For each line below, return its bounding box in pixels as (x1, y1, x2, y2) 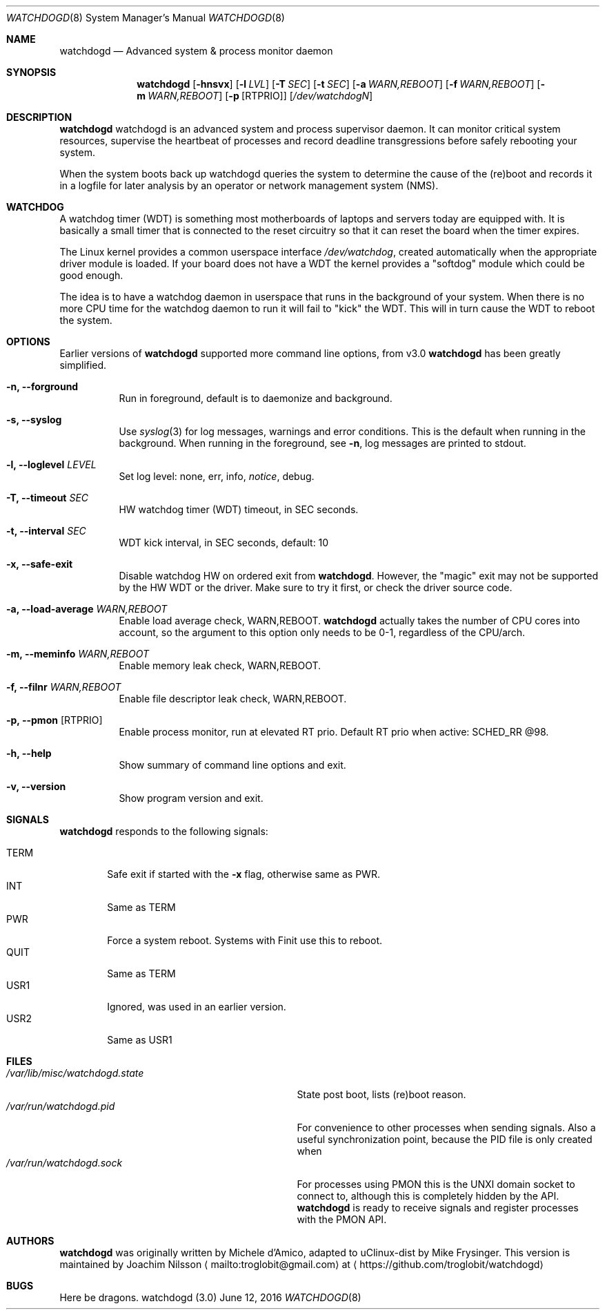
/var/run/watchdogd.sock (6, 1157, 123, 1169)
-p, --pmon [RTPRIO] (6, 714, 103, 726)
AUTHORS (6, 1235, 54, 1247)
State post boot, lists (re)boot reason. (297, 1088, 466, 1100)
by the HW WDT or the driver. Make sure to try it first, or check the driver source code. (119, 582, 513, 593)
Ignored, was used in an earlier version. (107, 1001, 286, 1012)
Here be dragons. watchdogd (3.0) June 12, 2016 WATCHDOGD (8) (59, 1292, 361, 1303)
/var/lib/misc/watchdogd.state (6, 1067, 144, 1079)
